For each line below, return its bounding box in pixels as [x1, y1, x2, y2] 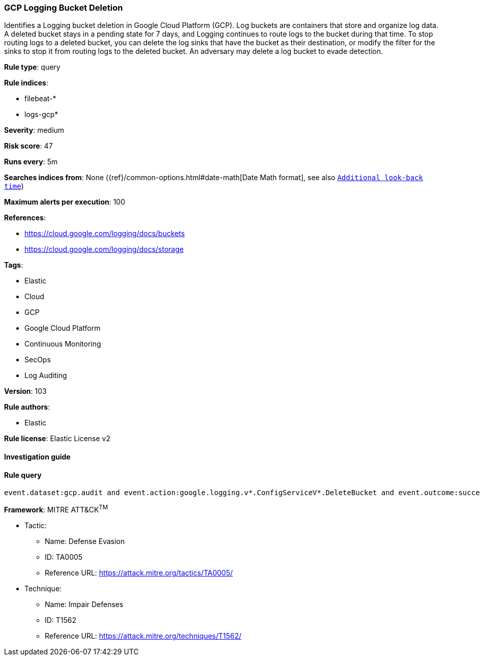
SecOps [24, 355, 51, 364]
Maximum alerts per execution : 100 [4, 197, 126, 207]
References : [4, 213, 46, 222]
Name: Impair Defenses [45, 599, 124, 609]
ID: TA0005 [45, 552, 83, 561]
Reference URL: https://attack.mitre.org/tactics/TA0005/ [45, 568, 233, 577]
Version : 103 [4, 387, 47, 396]
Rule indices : [4, 78, 48, 88]
